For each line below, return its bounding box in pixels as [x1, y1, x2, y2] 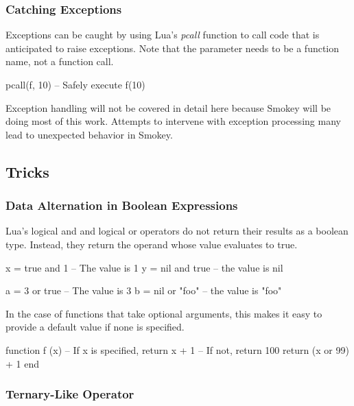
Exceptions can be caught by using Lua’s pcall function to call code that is [5, 27, 320, 42]
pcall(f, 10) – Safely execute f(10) [5, 77, 145, 91]
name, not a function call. [5, 54, 114, 69]
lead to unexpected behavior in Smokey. [5, 127, 173, 141]
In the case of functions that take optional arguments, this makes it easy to [5, 306, 322, 320]
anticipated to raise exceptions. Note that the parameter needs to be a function [5, 40, 340, 55]
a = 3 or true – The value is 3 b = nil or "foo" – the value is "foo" [5, 283, 282, 298]
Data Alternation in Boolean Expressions [5, 197, 238, 214]
